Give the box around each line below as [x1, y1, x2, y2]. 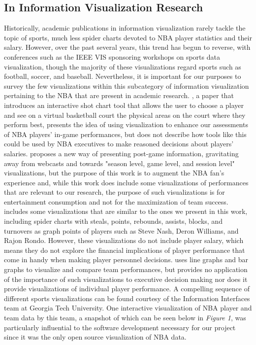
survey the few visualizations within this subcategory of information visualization [4, 80, 249, 91]
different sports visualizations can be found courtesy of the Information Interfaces [4, 293, 250, 303]
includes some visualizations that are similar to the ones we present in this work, [4, 206, 248, 216]
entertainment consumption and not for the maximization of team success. [4, 196, 228, 207]
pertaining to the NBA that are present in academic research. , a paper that [4, 90, 234, 101]
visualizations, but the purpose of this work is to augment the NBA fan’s [4, 168, 224, 178]
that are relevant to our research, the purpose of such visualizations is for [4, 187, 225, 197]
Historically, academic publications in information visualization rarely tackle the [4, 23, 246, 33]
